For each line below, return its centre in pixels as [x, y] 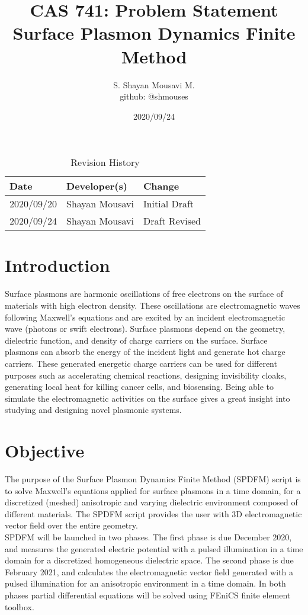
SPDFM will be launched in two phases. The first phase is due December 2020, [148, 537]
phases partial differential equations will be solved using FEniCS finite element [148, 595]
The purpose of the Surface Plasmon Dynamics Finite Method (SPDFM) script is [153, 479]
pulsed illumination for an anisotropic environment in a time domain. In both [145, 583]
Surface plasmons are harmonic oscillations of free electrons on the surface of [144, 294]
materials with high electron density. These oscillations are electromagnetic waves [153, 305]
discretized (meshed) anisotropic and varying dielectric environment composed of [151, 502]
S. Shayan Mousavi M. [154, 84]
